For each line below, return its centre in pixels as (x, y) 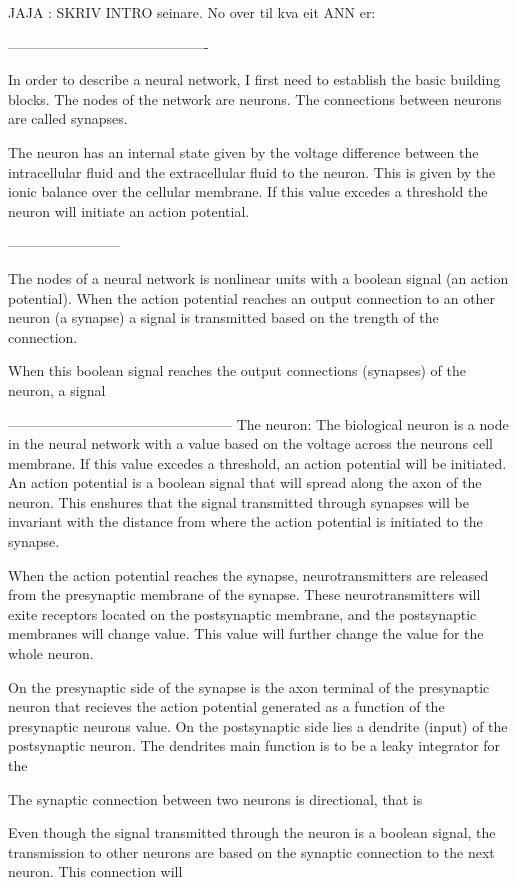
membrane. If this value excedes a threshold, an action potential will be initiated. (257, 462)
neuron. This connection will (95, 871)
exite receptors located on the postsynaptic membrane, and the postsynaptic (242, 613)
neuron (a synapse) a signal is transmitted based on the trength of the (223, 317)
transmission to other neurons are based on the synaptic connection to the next (251, 851)
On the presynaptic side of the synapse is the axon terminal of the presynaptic (249, 686)
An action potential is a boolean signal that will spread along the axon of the (245, 482)
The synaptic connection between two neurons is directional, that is (215, 798)
